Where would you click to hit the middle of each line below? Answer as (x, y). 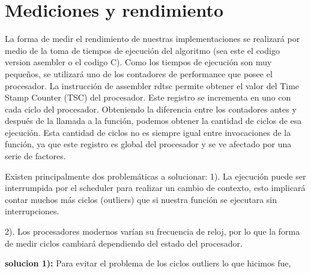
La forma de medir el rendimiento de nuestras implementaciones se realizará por (152, 39)
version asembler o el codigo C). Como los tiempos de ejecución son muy (138, 62)
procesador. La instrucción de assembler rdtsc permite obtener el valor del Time (152, 85)
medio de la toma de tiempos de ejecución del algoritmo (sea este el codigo (142, 50)
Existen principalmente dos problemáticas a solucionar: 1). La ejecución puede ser (155, 176)
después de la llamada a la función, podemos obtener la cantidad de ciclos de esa (153, 121)
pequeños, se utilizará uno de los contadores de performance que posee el (139, 73)
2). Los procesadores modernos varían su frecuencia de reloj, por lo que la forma (152, 231)
